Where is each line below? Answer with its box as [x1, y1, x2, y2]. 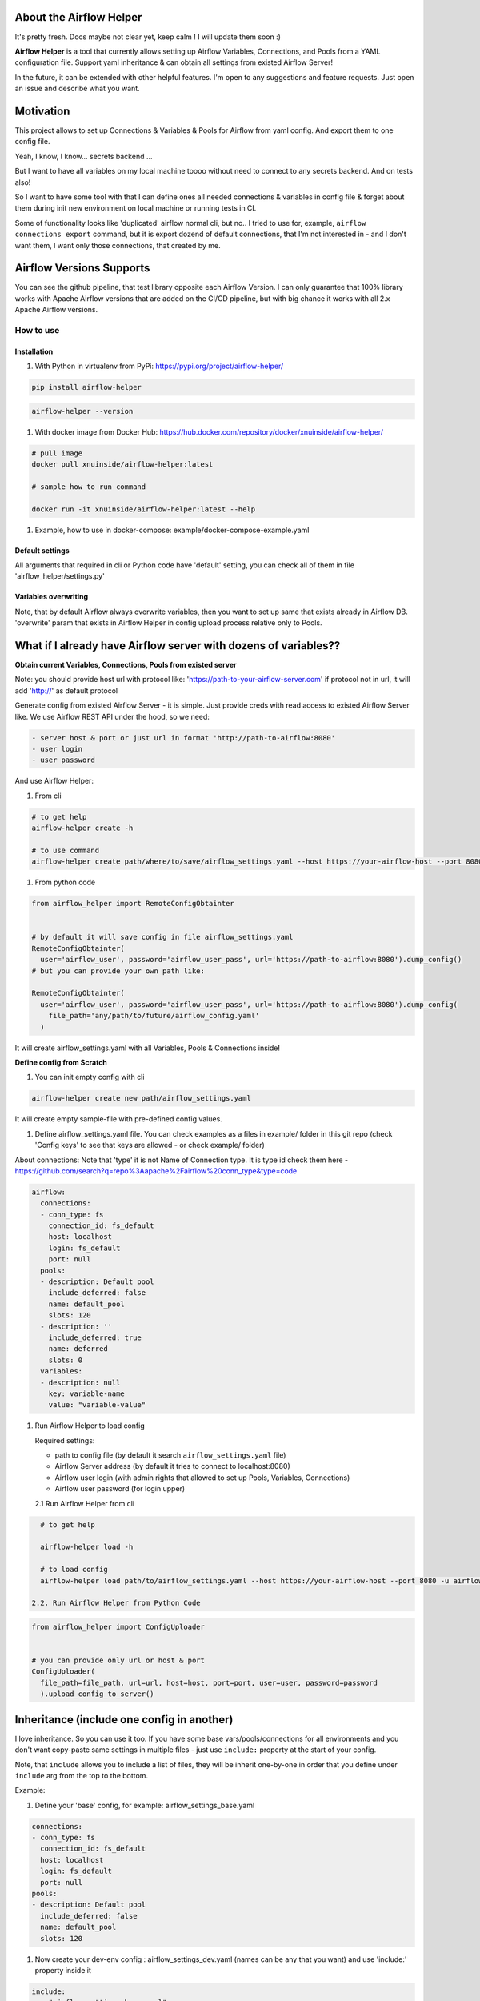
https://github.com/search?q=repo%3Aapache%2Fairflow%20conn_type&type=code [14, 1165, 298, 1176]
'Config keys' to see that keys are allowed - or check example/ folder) [34, 1141, 266, 1150]
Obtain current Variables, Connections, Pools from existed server [14, 660, 238, 670]
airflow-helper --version [31, 407, 134, 415]
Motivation [14, 104, 70, 118]
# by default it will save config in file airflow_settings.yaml [31, 932, 294, 942]
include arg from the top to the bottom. [14, 1770, 148, 1780]
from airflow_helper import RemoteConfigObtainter [31, 899, 235, 908]
